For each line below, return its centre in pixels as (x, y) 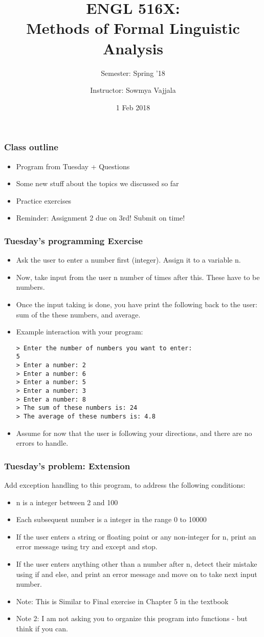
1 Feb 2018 (133, 107)
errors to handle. (42, 443)
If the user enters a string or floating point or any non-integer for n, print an (136, 536)
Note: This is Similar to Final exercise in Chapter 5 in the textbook (122, 601)
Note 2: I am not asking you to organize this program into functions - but (132, 618)
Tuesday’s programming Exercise (73, 240)
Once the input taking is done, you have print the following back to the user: (137, 304)
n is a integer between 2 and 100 (67, 502)
